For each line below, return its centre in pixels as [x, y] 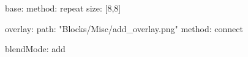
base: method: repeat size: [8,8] [63, 8]
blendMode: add [35, 49]
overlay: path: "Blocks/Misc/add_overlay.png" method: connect [124, 28]
